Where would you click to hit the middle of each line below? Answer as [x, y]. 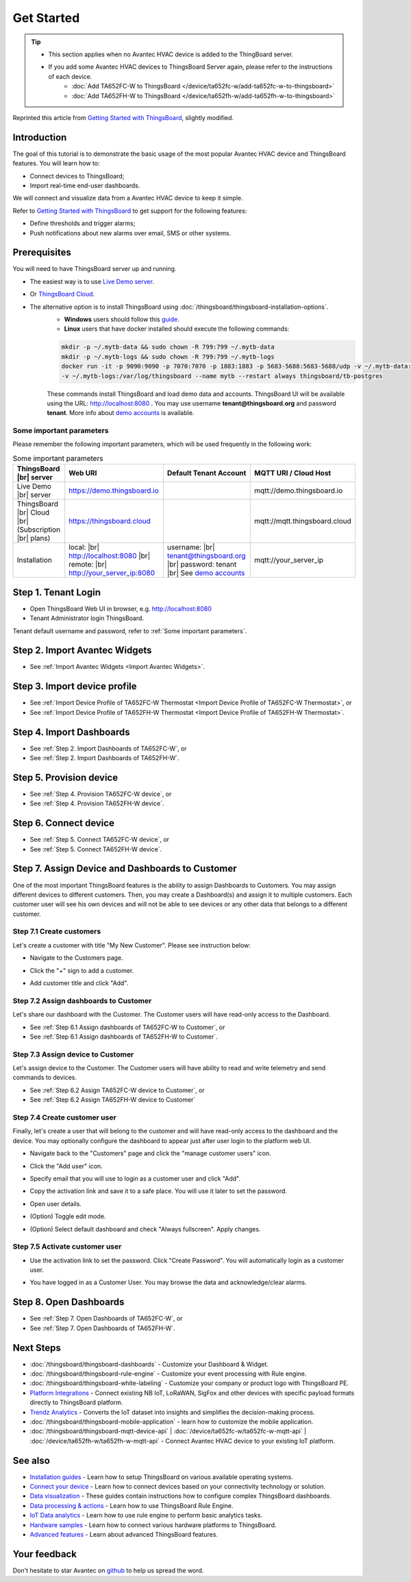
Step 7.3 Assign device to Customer [73, 1054]
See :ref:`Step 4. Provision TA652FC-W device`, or [101, 794]
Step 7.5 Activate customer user [67, 1247]
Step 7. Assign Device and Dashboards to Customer [125, 869]
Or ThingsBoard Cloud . [62, 294]
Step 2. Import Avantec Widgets [82, 651]
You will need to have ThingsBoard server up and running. [95, 269]
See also [32, 1460]
